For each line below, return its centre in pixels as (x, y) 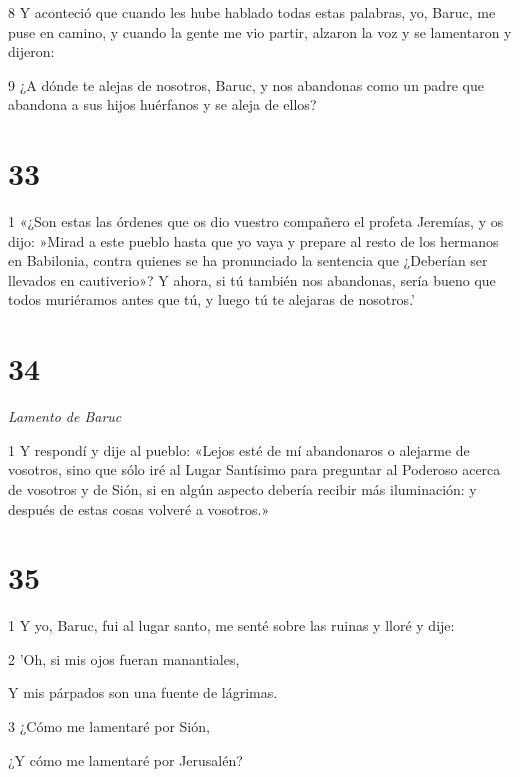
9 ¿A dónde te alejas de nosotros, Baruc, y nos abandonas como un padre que (246, 84)
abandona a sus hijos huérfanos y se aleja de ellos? (162, 104)
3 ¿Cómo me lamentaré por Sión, (109, 726)
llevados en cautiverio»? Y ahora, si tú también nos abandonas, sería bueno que (252, 279)
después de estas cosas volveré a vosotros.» (139, 508)
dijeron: (31, 51)
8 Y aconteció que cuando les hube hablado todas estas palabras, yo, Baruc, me (252, 12)
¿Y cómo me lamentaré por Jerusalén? (125, 759)
